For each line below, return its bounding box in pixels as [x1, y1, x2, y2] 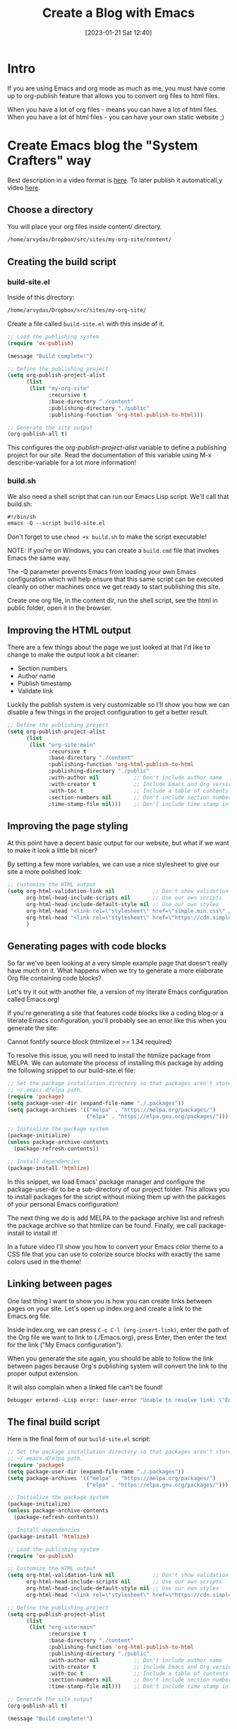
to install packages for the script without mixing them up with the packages [7, 1192, 226, 1201]
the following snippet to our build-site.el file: [7, 1066, 135, 1075]
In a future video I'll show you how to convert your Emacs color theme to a [7, 1242, 224, 1250]
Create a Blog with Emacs [42, 5, 195, 21]
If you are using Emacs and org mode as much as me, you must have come [7, 83, 226, 93]
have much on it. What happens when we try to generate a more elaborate [7, 966, 224, 975]
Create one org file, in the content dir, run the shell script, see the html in [7, 596, 219, 605]
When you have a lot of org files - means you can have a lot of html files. [7, 105, 219, 114]
